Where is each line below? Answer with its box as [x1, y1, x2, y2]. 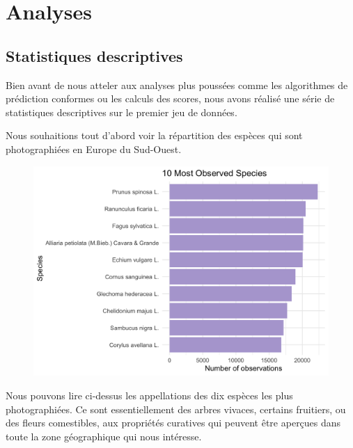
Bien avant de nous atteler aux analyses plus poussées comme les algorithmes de [6, 77, 348, 92]
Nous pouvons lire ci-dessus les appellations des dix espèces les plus [6, 387, 293, 402]
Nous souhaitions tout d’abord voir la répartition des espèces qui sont [6, 128, 303, 143]
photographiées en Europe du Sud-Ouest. [6, 141, 182, 156]
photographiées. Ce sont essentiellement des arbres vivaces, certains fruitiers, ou [6, 401, 346, 416]
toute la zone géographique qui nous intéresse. [6, 429, 202, 443]
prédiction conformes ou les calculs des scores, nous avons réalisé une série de [6, 91, 335, 106]
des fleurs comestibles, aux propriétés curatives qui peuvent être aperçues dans [6, 415, 341, 430]
